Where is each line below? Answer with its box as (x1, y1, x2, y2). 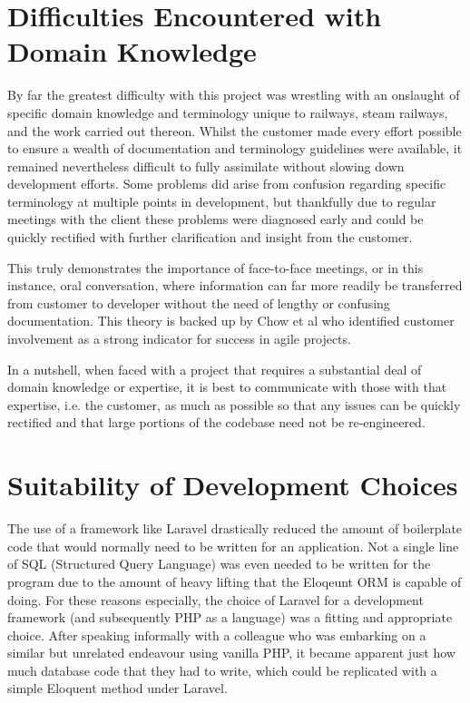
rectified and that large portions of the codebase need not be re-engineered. (7, 413, 426, 432)
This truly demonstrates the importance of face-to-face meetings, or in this (7, 258, 424, 277)
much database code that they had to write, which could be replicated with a (7, 660, 437, 679)
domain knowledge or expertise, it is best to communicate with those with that (7, 377, 447, 396)
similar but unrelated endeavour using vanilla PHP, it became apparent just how (7, 643, 455, 662)
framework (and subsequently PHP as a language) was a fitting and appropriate (7, 608, 453, 627)
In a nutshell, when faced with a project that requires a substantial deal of (7, 359, 422, 378)
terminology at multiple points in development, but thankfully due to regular (7, 191, 436, 210)
